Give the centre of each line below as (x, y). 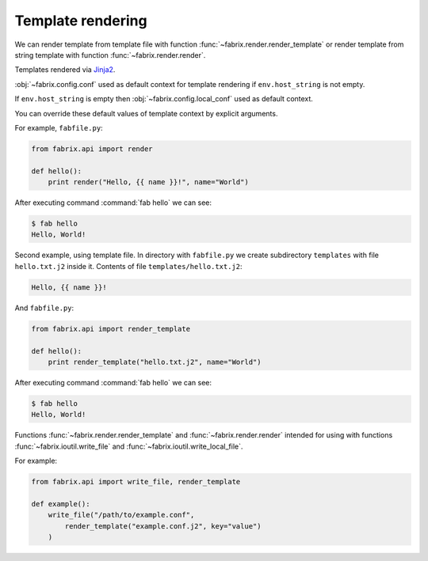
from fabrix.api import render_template (111, 329)
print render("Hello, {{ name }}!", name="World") (148, 182)
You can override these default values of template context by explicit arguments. (146, 113)
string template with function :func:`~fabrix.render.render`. (110, 55)
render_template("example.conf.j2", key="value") (163, 526)
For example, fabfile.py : (59, 127)
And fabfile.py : (44, 308)
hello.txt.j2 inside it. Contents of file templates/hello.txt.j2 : (128, 266)
